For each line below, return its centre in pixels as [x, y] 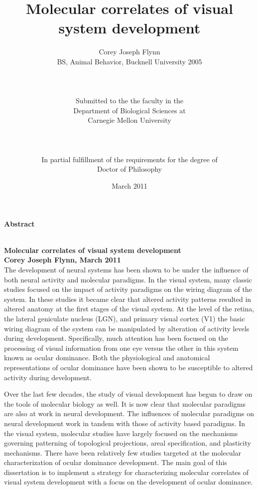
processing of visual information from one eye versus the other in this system [121, 348]
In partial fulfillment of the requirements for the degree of [129, 159]
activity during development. [48, 377]
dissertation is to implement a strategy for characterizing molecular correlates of [127, 472]
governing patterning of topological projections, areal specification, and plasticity [128, 443]
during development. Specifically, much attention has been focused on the [116, 338]
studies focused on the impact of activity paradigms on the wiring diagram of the [128, 289]
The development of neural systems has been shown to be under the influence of [126, 269]
